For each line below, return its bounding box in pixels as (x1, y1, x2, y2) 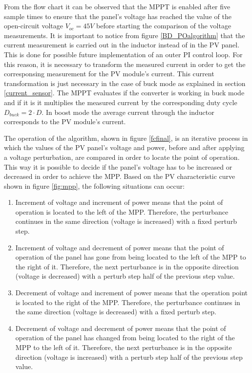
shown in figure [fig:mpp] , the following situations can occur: (4, 180, 185, 191)
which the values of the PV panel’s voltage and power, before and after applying (4, 142, 245, 153)
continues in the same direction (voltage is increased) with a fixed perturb (15, 216, 237, 226)
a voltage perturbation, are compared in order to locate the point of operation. (4, 152, 240, 162)
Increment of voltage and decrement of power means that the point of (15, 242, 224, 252)
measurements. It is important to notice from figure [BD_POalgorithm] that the (4, 30, 245, 40)
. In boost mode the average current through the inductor (42, 107, 214, 117)
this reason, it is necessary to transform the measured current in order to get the (4, 59, 246, 69)
